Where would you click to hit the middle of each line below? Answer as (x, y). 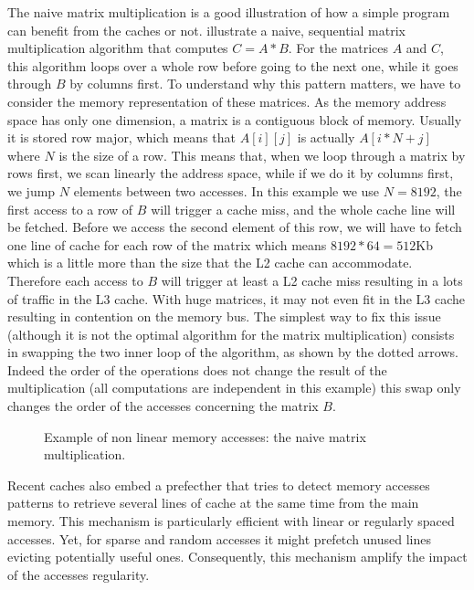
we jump (32, 190)
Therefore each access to (75, 280)
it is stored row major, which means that (121, 137)
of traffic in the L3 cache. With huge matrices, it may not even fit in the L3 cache (236, 298)
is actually (326, 137)
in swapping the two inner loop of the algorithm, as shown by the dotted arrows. (233, 352)
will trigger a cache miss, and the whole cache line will (303, 209)
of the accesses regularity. (79, 574)
